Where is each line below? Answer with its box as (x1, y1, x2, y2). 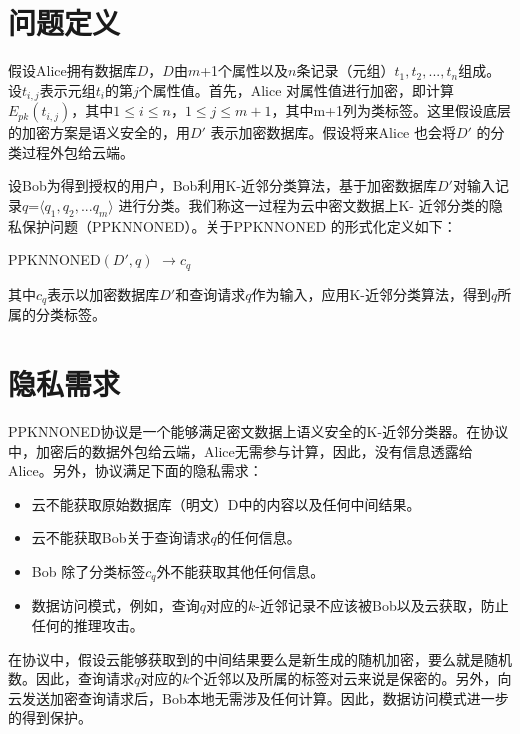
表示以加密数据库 (47, 283, 160, 304)
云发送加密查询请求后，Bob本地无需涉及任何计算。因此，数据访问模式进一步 (8, 687, 509, 708)
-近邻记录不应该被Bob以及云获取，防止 (255, 595, 509, 616)
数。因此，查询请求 (8, 668, 134, 689)
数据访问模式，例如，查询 (31, 595, 200, 616)
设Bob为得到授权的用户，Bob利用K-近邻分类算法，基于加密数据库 (8, 175, 437, 196)
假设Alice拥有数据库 (8, 60, 137, 81)
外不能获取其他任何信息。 (156, 560, 325, 581)
